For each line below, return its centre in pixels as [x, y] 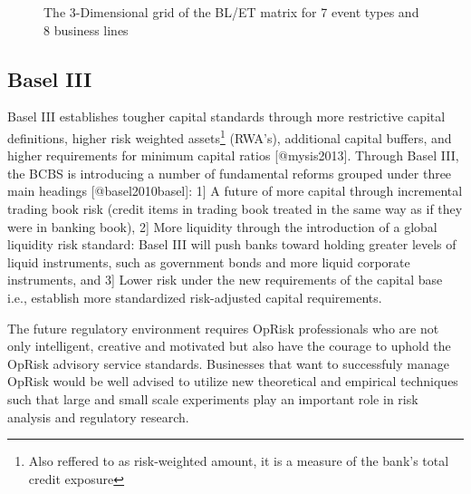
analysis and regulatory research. [98, 417]
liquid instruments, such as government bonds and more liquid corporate [209, 262]
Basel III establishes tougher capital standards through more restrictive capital [226, 116]
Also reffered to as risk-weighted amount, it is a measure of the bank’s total [239, 461]
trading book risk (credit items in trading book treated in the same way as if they [235, 209]
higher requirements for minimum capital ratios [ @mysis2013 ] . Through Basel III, [233, 155]
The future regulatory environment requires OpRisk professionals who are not [223, 328]
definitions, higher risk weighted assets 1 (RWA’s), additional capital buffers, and [230, 136]
